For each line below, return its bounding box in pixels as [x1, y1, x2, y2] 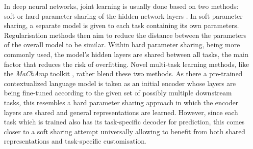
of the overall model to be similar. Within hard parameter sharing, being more [4, 39, 240, 50]
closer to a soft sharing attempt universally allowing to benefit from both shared [4, 126, 246, 136]
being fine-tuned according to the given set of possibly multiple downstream [4, 88, 232, 98]
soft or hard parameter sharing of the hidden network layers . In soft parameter [4, 10, 243, 21]
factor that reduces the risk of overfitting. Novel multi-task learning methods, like [4, 59, 249, 69]
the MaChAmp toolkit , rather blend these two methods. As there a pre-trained [4, 68, 243, 79]
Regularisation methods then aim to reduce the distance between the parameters [4, 30, 247, 40]
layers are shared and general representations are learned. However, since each [4, 107, 238, 117]
